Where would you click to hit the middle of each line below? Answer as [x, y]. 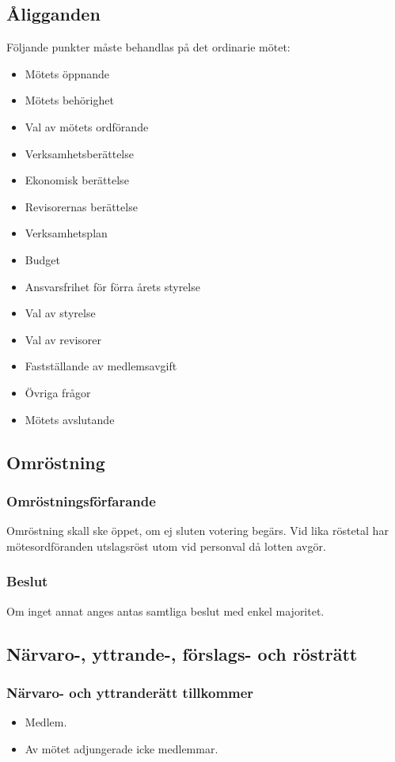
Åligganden [53, 14]
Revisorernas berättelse [81, 206]
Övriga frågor [58, 392]
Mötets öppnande [67, 73]
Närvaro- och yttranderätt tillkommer [130, 692]
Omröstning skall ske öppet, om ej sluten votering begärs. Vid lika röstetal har [197, 531]
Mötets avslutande [70, 419]
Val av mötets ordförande [87, 126]
